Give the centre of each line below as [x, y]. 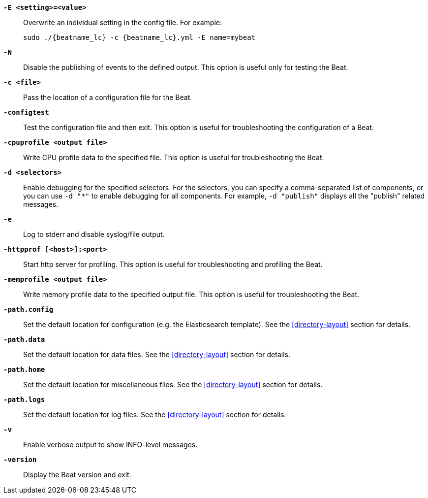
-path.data [24, 339]
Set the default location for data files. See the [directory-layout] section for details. [157, 354]
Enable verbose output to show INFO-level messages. [110, 445]
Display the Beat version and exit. [77, 475]
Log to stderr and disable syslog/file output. [94, 234]
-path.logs [24, 399]
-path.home [24, 369]
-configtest [26, 112]
